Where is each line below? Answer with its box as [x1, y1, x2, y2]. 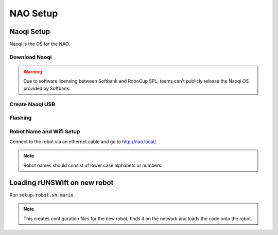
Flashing [9, 114, 32, 122]
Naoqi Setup [9, 27, 50, 36]
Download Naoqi [9, 53, 52, 61]
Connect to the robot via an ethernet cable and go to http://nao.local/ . [9, 139, 158, 145]
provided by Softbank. [23, 85, 71, 91]
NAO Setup [9, 8, 58, 19]
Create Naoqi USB [9, 101, 56, 108]
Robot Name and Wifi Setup [9, 128, 80, 135]
